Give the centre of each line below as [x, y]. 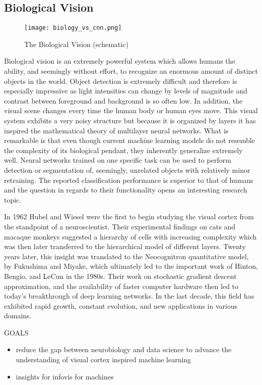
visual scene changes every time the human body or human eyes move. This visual [131, 110]
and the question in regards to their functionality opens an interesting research [126, 190]
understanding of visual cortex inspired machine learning [104, 359]
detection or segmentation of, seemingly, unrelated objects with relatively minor [127, 170]
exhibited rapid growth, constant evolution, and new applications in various [121, 305]
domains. [18, 316]
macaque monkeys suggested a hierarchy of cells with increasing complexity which [130, 236]
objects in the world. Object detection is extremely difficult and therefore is [121, 81]
